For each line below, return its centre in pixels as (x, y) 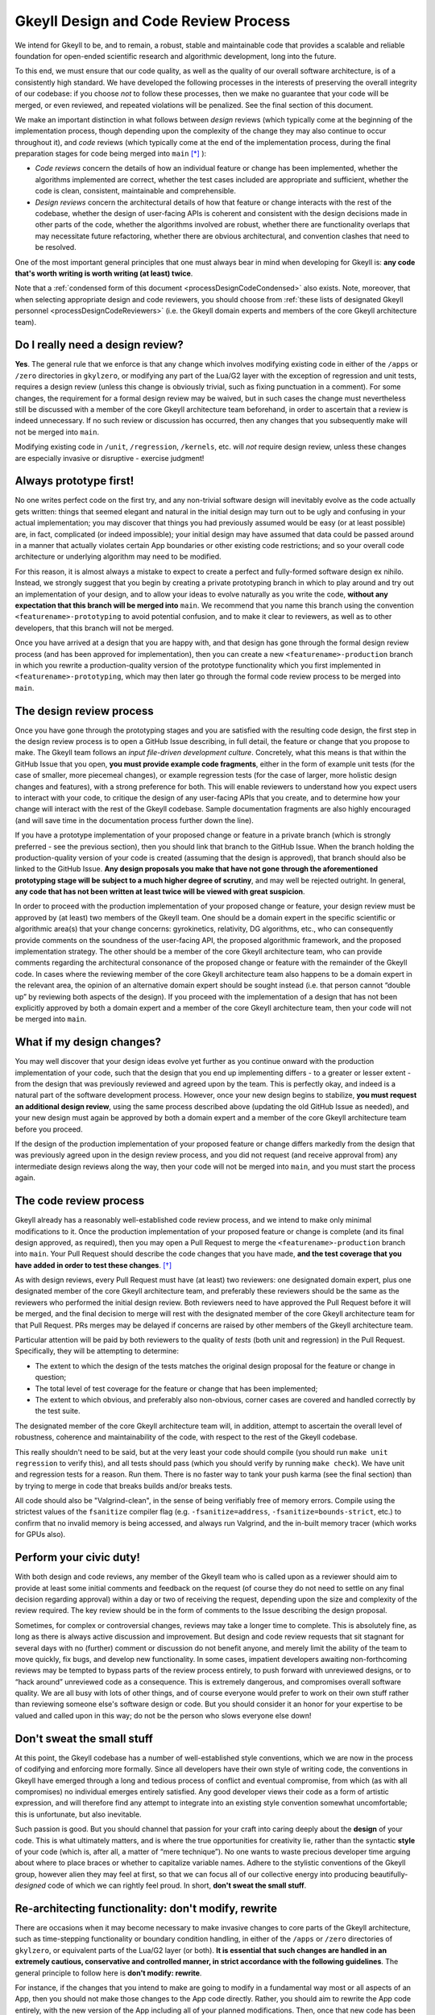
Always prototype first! (75, 481)
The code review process (80, 1201)
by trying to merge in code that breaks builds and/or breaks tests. (124, 1485)
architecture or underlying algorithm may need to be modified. (118, 557)
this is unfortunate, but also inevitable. (78, 1814)
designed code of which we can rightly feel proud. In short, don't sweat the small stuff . (161, 1885)
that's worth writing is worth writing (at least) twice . (104, 273)
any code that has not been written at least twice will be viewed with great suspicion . (160, 891)
